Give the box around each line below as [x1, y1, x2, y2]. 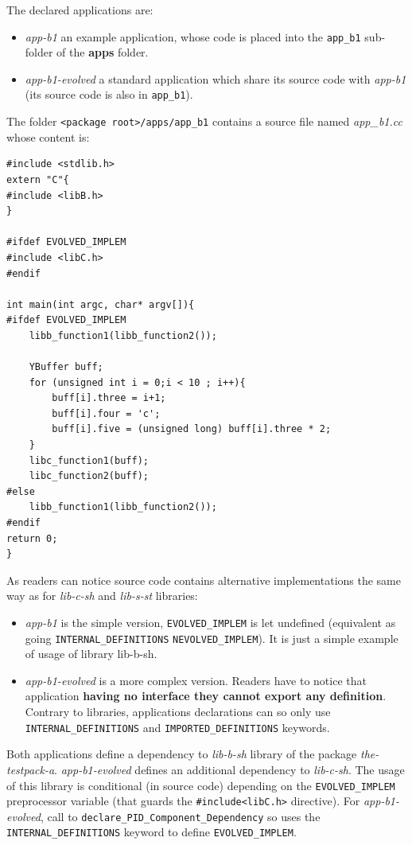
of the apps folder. [56, 44, 149, 60]
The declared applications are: [6, 2, 154, 18]
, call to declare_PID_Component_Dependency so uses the [40, 808, 321, 824]
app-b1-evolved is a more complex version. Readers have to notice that [25, 672, 367, 688]
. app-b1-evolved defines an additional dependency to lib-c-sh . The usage [54, 761, 405, 777]
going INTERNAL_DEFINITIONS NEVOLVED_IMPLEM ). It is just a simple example [25, 629, 398, 646]
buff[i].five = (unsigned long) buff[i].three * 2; [52, 423, 332, 435]
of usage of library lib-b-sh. [25, 645, 157, 662]
